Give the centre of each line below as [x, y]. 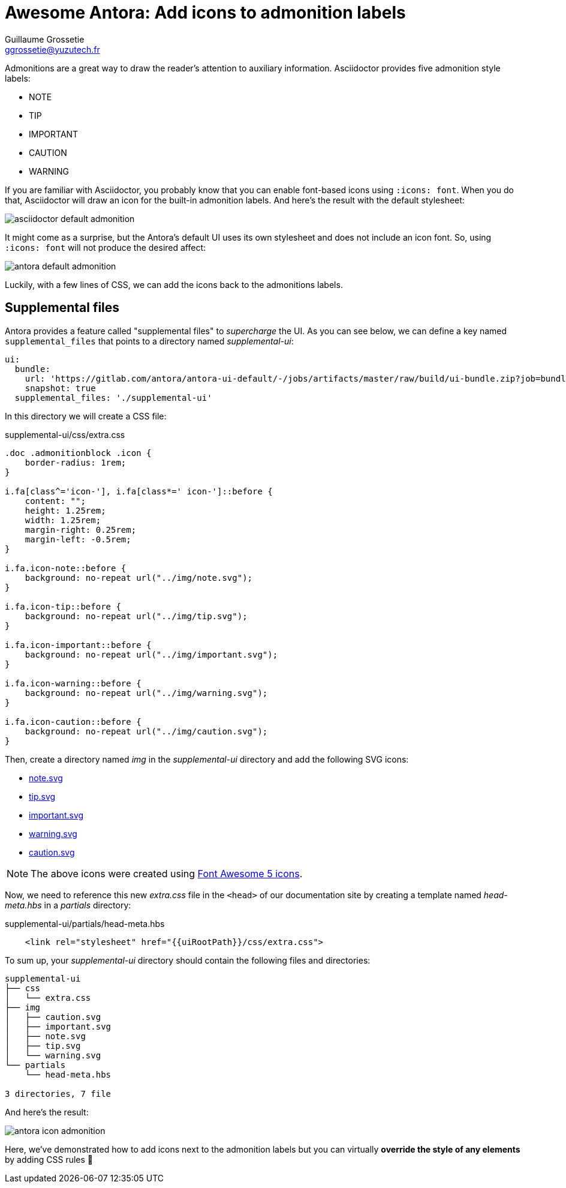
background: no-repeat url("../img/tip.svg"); [136, 616]
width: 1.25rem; [63, 520]
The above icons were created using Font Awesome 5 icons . [167, 873]
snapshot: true [60, 388]
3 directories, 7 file [58, 1093]
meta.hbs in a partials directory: [68, 905]
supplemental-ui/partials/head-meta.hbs [85, 923]
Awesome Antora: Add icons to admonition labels [205, 13]
